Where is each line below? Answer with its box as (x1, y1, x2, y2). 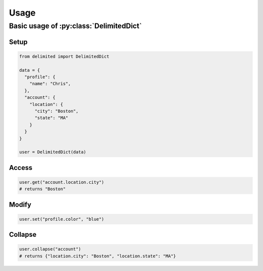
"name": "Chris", (29, 81, 71, 86)
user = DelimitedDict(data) (19, 149, 86, 155)
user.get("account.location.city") (19, 179, 104, 185)
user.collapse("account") (19, 247, 81, 252)
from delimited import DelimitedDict (19, 54, 110, 59)
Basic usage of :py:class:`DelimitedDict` (9, 21, 142, 30)
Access (9, 164, 33, 172)
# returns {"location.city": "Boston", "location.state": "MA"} (19, 253, 176, 259)
